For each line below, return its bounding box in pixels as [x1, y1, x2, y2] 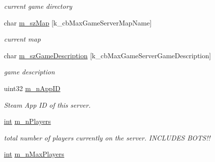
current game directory [4, 1, 72, 11]
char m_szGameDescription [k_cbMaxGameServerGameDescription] [4, 50, 211, 60]
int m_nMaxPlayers [4, 149, 64, 159]
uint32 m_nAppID [4, 83, 60, 93]
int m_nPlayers [4, 116, 51, 126]
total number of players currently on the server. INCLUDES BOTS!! [4, 132, 211, 142]
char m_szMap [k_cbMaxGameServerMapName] [4, 17, 152, 27]
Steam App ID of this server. [4, 99, 91, 110]
